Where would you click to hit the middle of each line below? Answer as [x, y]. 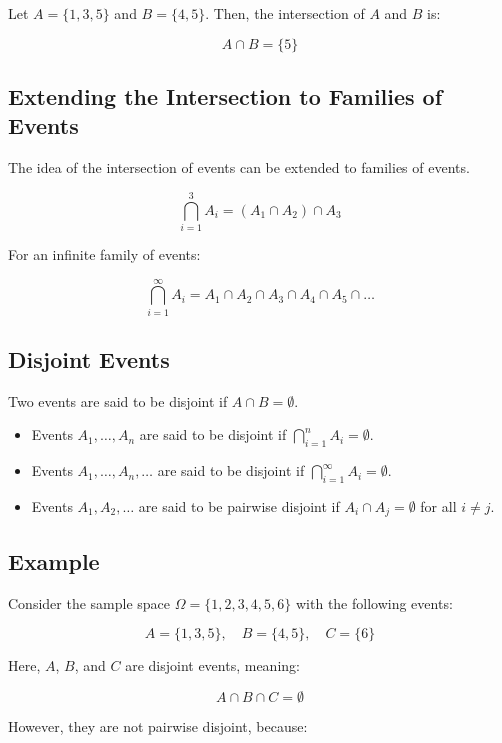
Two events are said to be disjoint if [118, 400]
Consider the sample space [89, 602]
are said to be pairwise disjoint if [239, 506]
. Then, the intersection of [285, 13]
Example [54, 560]
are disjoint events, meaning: [212, 665]
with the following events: [374, 602]
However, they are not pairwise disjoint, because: [158, 725]
